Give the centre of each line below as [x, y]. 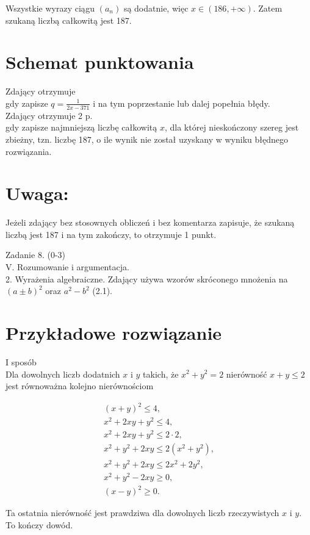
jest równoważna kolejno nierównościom [80, 386]
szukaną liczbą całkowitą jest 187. [69, 20]
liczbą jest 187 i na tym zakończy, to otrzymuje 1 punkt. [111, 234]
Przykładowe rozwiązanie [114, 332]
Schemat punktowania [100, 62]
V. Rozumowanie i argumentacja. [67, 267]
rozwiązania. [29, 151]
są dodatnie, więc [156, 8]
